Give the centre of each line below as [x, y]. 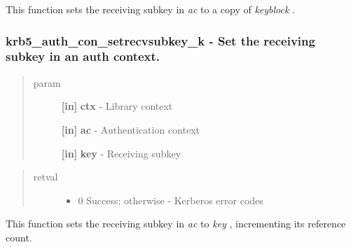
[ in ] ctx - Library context [117, 106]
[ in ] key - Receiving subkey [121, 153]
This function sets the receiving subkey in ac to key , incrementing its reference [176, 224]
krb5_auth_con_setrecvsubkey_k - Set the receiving [160, 40]
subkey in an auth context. [83, 56]
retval [46, 177]
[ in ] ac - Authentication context [130, 129]
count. [19, 237]
